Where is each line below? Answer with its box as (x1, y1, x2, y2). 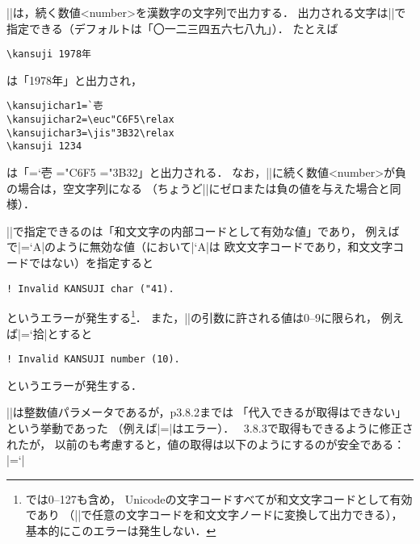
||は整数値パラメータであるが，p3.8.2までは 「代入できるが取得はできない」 (6, 404, 407, 421)
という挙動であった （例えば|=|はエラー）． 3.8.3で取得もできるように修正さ (6, 419, 414, 436)
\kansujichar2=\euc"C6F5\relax (6, 114, 174, 126)
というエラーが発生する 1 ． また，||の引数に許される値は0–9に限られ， (6, 307, 378, 325)
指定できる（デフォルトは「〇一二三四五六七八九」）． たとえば (6, 19, 338, 36)
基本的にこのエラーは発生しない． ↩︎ (25, 521, 216, 538)
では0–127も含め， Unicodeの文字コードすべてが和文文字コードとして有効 (25, 490, 413, 507)
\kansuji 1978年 (6, 48, 91, 61)
